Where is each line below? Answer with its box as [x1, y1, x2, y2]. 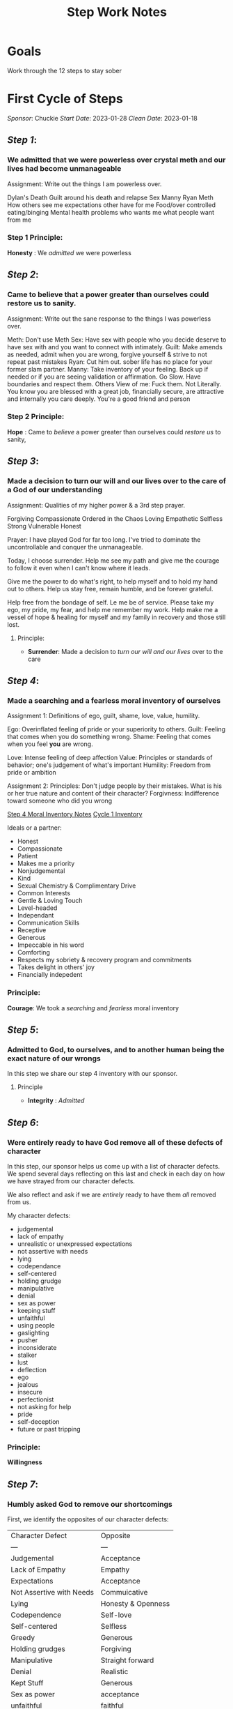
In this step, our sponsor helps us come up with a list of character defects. [7, 1162, 220, 1170]
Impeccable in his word [17, 941, 85, 949]
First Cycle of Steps [7, 91, 123, 107]
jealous [17, 1380, 38, 1388]
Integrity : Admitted [27, 1096, 85, 1105]
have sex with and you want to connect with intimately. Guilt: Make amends [7, 342, 223, 351]
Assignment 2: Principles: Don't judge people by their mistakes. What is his [7, 782, 223, 790]
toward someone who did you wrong [7, 796, 113, 805]
